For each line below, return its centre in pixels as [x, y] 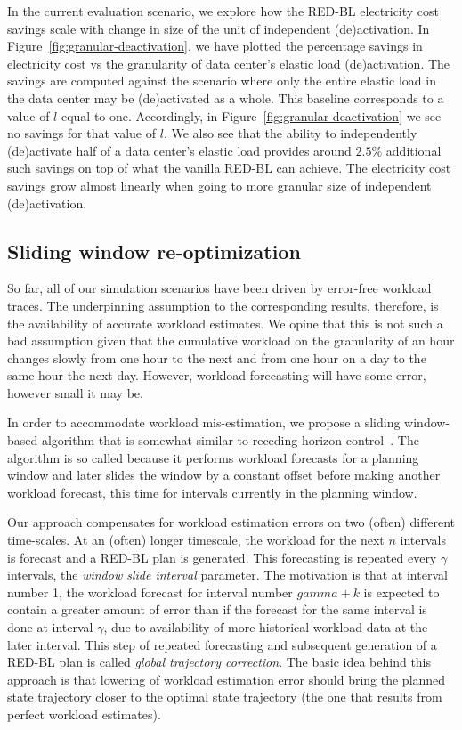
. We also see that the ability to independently [290, 133]
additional [413, 150]
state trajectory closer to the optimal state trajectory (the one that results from [225, 697]
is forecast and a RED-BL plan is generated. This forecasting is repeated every [222, 557]
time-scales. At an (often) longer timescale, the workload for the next [196, 540]
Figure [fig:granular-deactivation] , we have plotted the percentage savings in [215, 46]
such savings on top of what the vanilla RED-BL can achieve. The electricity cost [229, 168]
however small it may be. [75, 392]
